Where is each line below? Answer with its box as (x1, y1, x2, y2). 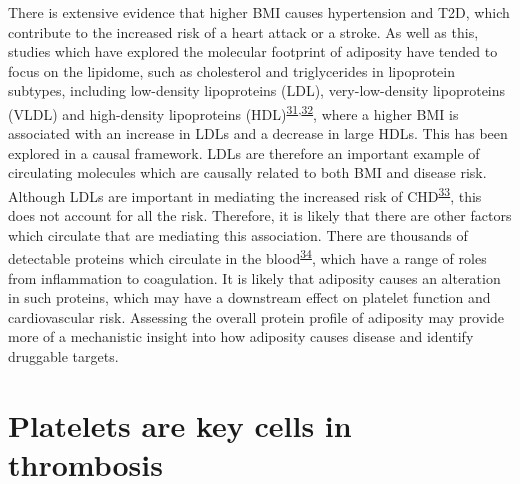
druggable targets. (8, 346, 119, 367)
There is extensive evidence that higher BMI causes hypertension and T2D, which (8, 2, 510, 22)
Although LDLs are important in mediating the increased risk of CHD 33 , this (8, 183, 482, 206)
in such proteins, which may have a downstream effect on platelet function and (8, 287, 491, 308)
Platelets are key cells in (8, 404, 352, 445)
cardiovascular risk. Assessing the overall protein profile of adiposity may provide (8, 306, 504, 327)
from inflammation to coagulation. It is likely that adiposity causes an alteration (8, 267, 501, 288)
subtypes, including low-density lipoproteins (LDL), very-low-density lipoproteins (8, 80, 506, 101)
